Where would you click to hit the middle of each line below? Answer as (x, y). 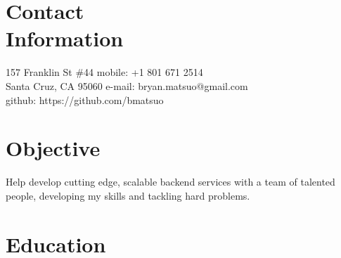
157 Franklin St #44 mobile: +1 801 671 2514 (104, 72)
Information (65, 38)
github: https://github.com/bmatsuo (85, 99)
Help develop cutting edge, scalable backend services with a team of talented (170, 182)
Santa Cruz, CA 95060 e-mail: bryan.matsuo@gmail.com (127, 85)
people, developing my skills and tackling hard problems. (128, 195)
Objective (53, 148)
